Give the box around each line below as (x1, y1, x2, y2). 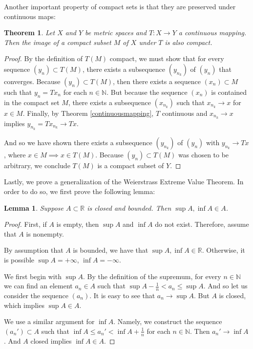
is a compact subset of (97, 160, 164, 170)
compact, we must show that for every (109, 53, 224, 64)
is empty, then (56, 219, 99, 229)
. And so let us (203, 281, 248, 291)
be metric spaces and (85, 27, 147, 38)
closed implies (30, 335, 72, 346)
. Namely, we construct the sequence (113, 316, 222, 327)
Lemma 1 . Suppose (4, 202, 64, 213)
